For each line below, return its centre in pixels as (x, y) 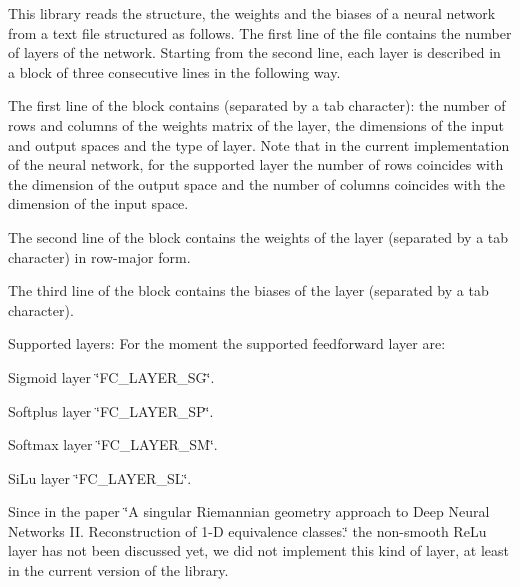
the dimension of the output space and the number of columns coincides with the (256, 183)
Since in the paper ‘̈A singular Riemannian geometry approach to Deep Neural (249, 511)
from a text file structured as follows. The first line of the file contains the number (260, 32)
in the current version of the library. (118, 570)
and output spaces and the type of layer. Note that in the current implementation (259, 144)
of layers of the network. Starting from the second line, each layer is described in (254, 52)
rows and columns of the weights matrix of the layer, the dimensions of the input (256, 124)
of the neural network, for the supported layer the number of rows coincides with (256, 164)
